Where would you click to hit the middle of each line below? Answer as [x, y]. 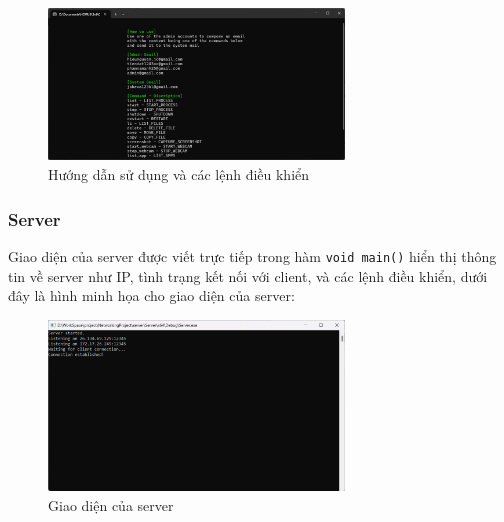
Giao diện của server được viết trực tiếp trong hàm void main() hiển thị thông [252, 255]
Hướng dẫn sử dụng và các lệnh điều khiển [179, 174]
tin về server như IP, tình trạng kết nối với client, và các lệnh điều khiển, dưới [248, 275]
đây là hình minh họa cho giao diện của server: [151, 295]
